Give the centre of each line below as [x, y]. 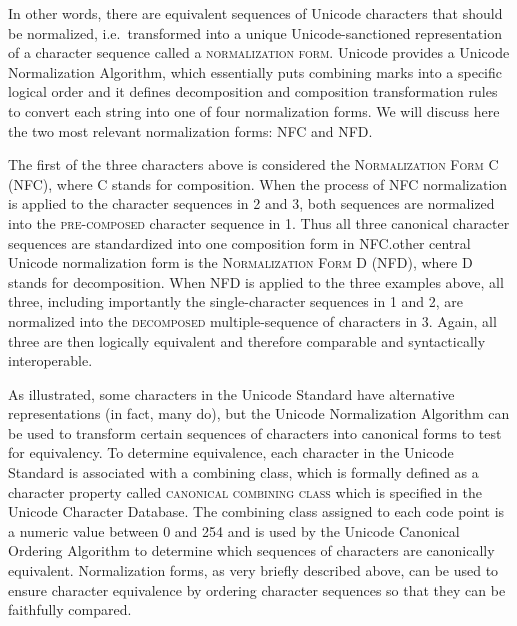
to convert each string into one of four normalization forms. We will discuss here [254, 110]
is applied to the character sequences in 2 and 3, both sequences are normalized [251, 203]
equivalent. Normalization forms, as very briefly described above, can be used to [253, 570]
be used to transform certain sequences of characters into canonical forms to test [255, 432]
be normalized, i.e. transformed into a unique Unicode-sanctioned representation [255, 32]
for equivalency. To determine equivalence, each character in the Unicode [231, 452]
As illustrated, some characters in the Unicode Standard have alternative [231, 393]
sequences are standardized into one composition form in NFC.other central [239, 242]
